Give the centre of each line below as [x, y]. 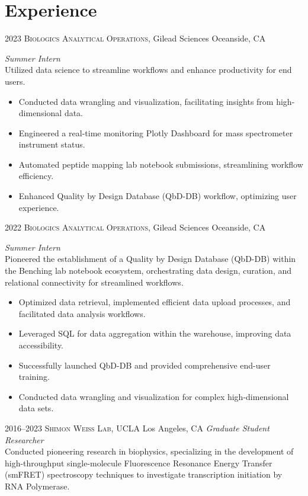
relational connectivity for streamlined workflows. [94, 282]
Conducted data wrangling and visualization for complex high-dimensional [154, 396]
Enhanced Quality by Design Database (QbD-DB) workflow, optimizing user [158, 196]
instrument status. [52, 144]
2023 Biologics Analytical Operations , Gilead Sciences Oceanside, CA [135, 38]
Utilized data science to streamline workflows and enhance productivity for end [148, 70]
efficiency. [36, 176]
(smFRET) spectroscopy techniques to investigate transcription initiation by [144, 474]
